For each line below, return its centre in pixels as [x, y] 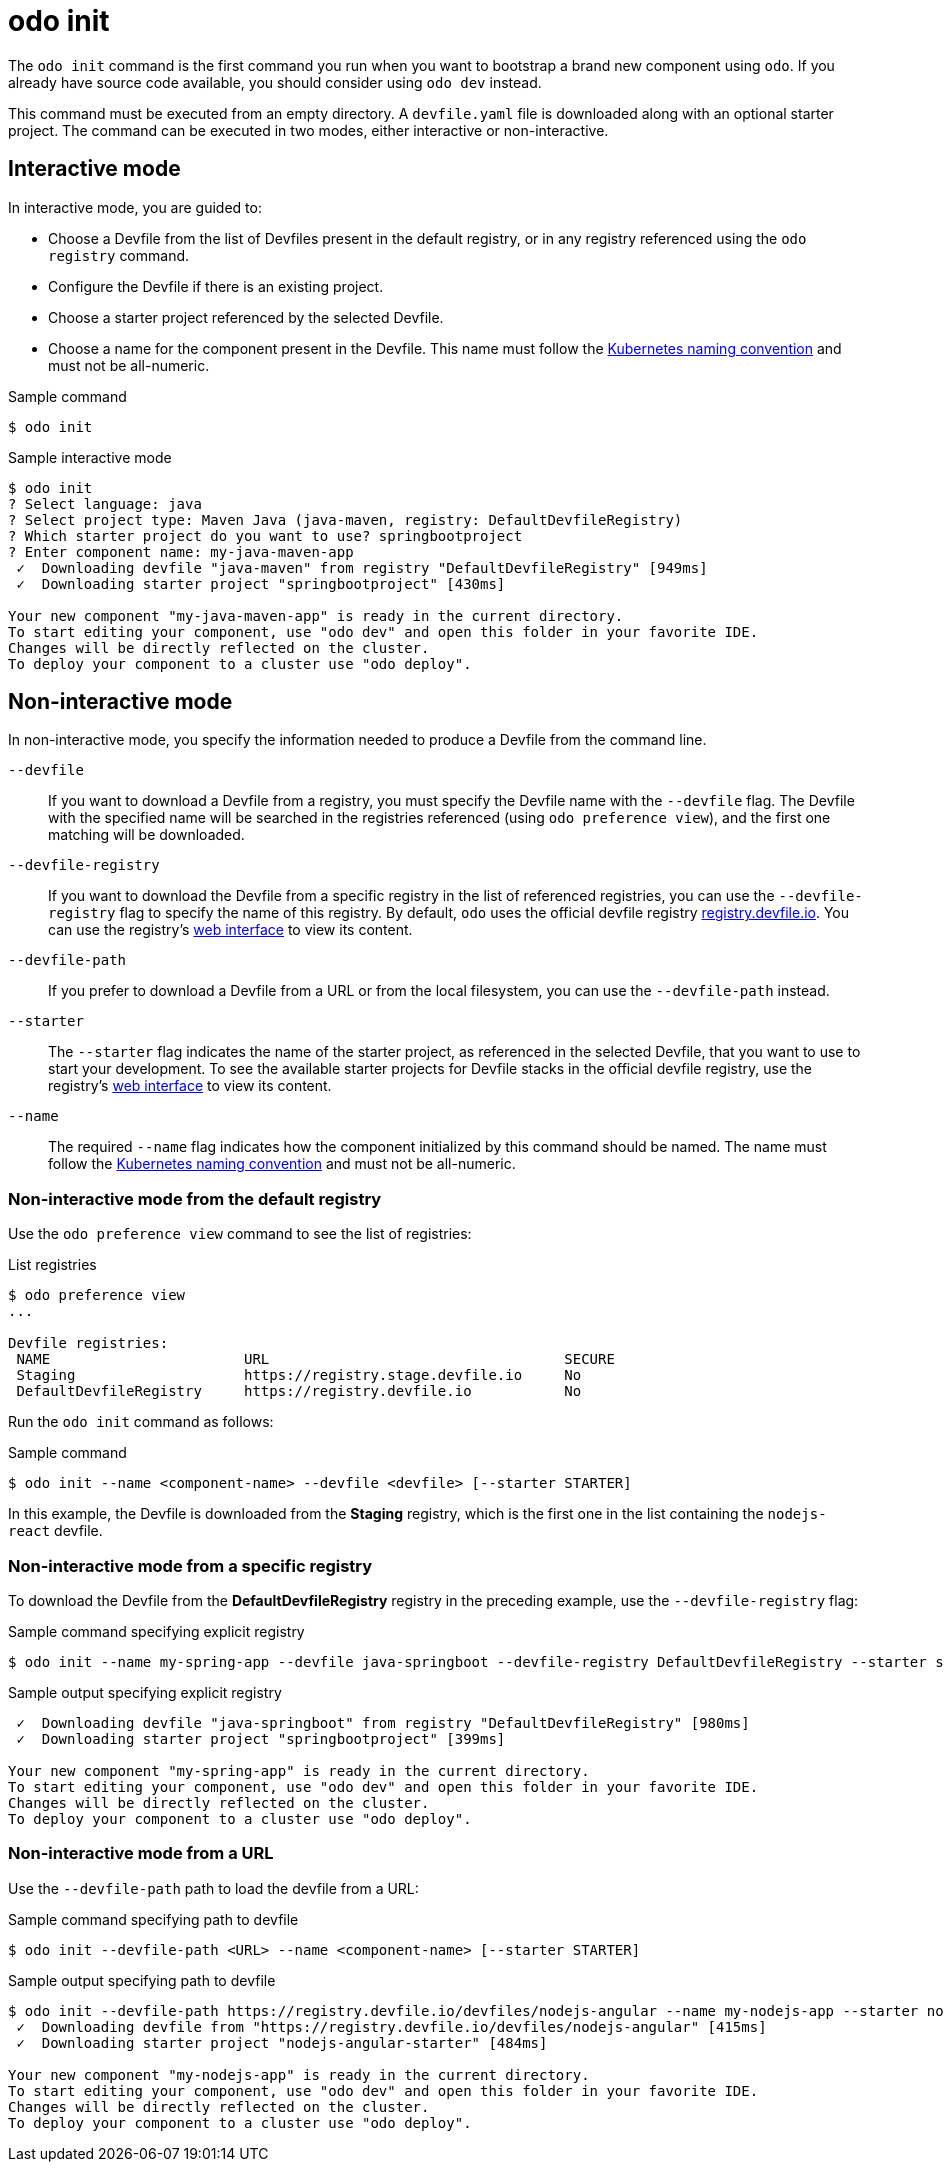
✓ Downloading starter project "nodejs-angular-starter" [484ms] [282, 2042]
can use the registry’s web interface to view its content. [230, 930]
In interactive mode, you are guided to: [135, 207]
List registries [52, 1265]
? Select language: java [105, 503]
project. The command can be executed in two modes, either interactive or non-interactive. [308, 130]
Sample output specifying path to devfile [142, 1980]
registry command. [119, 255]
